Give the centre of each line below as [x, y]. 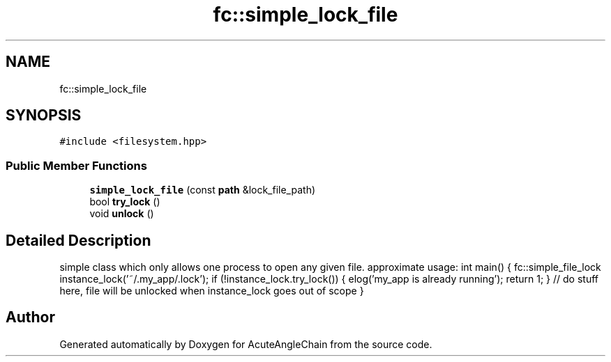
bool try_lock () [125, 202]
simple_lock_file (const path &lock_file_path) [203, 190]
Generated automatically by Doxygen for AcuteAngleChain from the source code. [246, 344]
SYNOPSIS [44, 116]
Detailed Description [78, 240]
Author [30, 317]
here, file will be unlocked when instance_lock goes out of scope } [212, 291]
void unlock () [122, 214]
